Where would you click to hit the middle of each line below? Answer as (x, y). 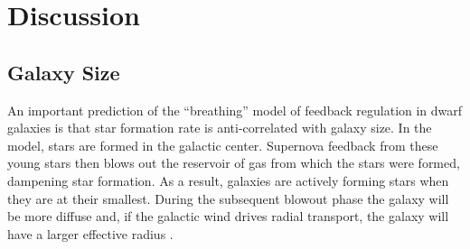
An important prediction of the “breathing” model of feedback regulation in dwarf (235, 110)
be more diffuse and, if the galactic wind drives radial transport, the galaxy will (228, 216)
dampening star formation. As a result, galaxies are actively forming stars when (228, 180)
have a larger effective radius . (90, 233)
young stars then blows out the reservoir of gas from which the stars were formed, (234, 163)
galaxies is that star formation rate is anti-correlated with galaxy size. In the (220, 128)
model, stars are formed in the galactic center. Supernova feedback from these (223, 145)
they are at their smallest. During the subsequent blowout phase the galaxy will (228, 198)
